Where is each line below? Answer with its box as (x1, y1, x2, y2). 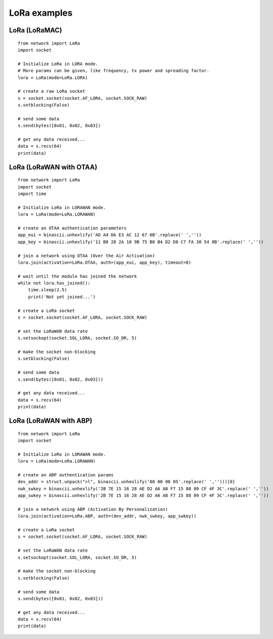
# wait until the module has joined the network (18, 273, 137, 279)
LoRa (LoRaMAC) (9, 26, 62, 34)
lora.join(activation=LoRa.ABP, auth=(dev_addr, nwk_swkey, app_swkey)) (18, 513, 196, 519)
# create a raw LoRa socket (18, 88, 85, 94)
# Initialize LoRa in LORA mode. (18, 61, 98, 66)
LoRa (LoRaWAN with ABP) (9, 417, 93, 425)
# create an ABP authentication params (18, 472, 114, 477)
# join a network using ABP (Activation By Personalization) (18, 506, 168, 512)
